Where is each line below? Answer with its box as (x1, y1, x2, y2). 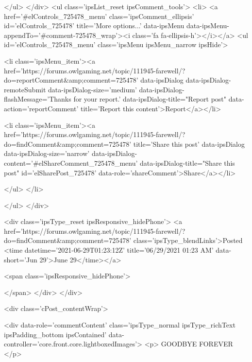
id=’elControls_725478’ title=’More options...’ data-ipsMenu (4, 20, 185, 31)
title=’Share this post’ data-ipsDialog (133, 138, 245, 149)
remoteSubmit (4, 84, 46, 94)
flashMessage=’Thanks (4, 94, 71, 104)
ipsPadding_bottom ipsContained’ (4, 329, 107, 339)
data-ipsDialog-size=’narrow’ (4, 148, 90, 158)
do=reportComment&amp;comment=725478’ (4, 75, 138, 85)
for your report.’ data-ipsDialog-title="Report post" (73, 94, 227, 104)
